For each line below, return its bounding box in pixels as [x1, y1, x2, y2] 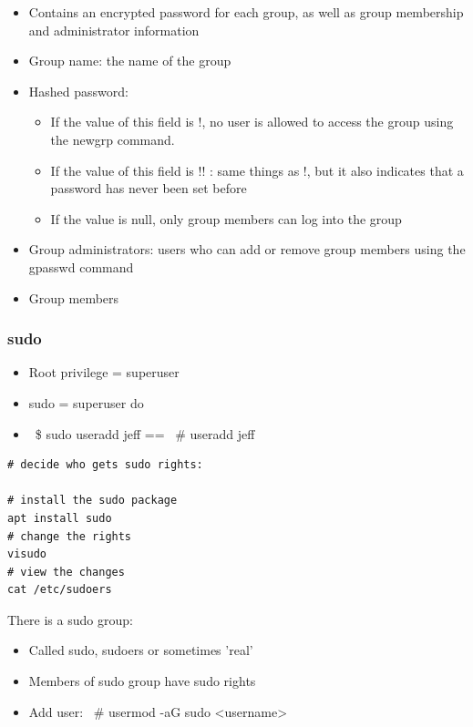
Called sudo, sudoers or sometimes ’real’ [28, 640, 253, 660]
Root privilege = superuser [28, 363, 180, 382]
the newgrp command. [50, 129, 175, 148]
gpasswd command [28, 257, 134, 276]
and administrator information [28, 20, 200, 39]
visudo [7, 548, 46, 561]
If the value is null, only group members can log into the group [50, 209, 402, 228]
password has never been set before [50, 179, 247, 198]
